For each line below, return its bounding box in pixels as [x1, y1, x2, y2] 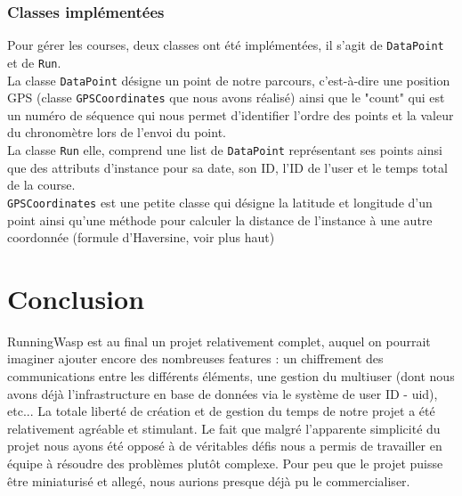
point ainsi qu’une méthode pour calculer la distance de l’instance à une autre [7, 210, 433, 229]
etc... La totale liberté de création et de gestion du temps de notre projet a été [7, 402, 435, 420]
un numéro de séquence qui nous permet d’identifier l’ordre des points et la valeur [7, 105, 454, 124]
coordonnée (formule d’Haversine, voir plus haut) [7, 228, 275, 247]
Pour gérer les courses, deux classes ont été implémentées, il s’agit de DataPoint [7, 36, 444, 54]
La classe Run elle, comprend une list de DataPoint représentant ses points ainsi [7, 141, 442, 159]
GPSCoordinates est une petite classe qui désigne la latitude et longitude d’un [7, 192, 433, 211]
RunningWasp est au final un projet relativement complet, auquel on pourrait [7, 331, 431, 350]
